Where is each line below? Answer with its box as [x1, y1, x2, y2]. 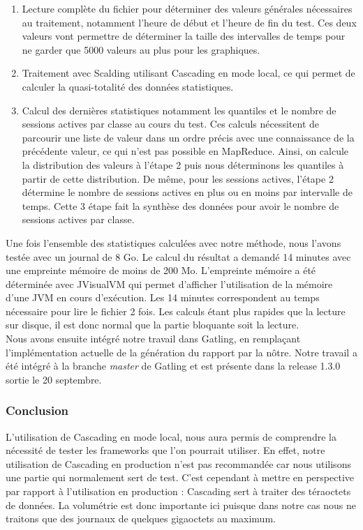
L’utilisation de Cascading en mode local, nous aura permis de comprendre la [6, 429, 336, 444]
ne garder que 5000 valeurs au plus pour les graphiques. [22, 42, 260, 56]
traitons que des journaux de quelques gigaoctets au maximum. [6, 511, 276, 526]
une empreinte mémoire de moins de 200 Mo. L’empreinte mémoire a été [6, 263, 316, 278]
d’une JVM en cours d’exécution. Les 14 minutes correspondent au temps [6, 290, 320, 305]
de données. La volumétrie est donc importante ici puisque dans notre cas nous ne [6, 497, 357, 512]
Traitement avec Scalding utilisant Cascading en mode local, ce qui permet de [22, 66, 355, 80]
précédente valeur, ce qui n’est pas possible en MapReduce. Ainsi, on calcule [22, 144, 349, 158]
